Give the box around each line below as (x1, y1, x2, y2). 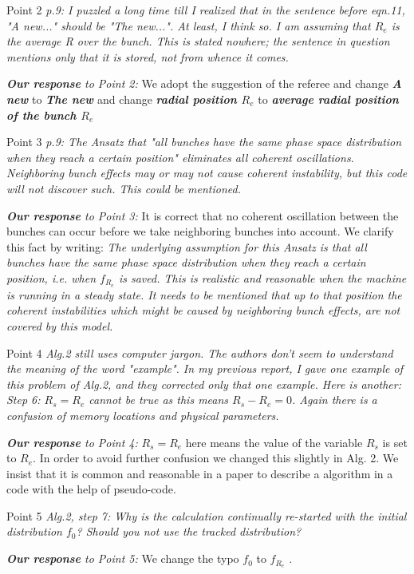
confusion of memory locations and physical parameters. (6, 406, 279, 423)
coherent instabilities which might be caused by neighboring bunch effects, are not (6, 302, 400, 319)
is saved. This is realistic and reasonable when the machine (118, 269, 407, 286)
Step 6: (6, 391, 41, 408)
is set (382, 433, 408, 450)
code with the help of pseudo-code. (6, 481, 176, 497)
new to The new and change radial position (6, 90, 237, 107)
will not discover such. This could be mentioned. (6, 180, 241, 196)
